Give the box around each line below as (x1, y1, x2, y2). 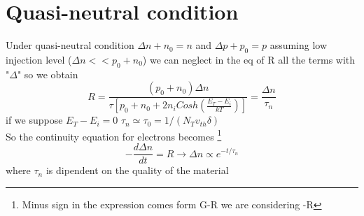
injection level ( (6, 52, 72, 66)
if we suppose (6, 113, 63, 127)
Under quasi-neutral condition (6, 38, 134, 52)
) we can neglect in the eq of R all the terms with (142, 52, 356, 66)
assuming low (269, 38, 328, 52)
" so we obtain (17, 66, 78, 81)
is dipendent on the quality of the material (45, 163, 229, 178)
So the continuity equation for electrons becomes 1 (6, 127, 222, 143)
